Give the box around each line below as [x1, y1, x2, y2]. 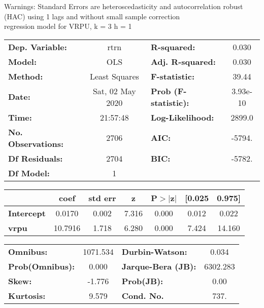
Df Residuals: [8, 152, 63, 164]
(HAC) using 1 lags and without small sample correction [4, 11, 180, 21]
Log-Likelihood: [150, 111, 214, 123]
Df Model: [8, 167, 50, 179]
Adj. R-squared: [150, 55, 216, 67]
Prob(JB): [121, 275, 163, 287]
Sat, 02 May [92, 85, 136, 97]
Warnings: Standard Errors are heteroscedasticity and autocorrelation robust [4, 1, 243, 11]
